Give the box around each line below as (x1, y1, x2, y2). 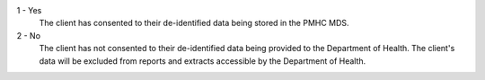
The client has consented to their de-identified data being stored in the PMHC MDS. (39, 18, 349, 29)
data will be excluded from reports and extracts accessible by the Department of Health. (39, 55, 366, 67)
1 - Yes (16, 5, 42, 15)
